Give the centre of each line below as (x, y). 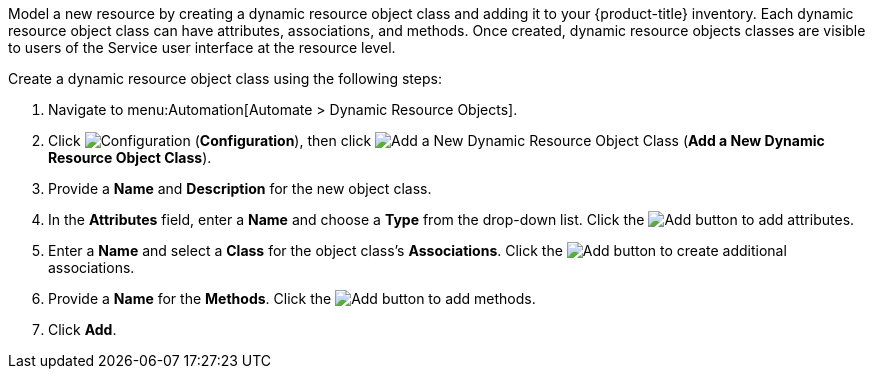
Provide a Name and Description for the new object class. (240, 188)
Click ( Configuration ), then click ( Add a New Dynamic (436, 140)
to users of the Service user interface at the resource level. (202, 47)
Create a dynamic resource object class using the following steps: (225, 78)
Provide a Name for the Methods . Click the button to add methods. (292, 298)
